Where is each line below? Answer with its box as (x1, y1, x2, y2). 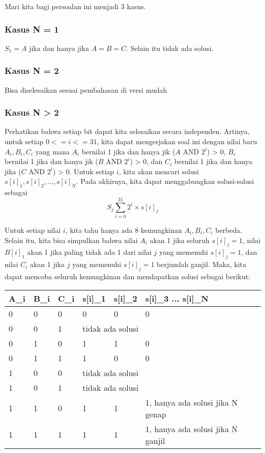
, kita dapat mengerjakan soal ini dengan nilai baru (97, 136, 257, 147)
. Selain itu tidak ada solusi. (126, 42, 214, 53)
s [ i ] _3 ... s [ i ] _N (145, 292, 209, 304)
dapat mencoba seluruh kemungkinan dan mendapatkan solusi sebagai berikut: (5, 271, 251, 281)
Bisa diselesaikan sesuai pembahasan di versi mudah (5, 84, 167, 95)
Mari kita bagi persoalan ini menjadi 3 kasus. (5, 1, 146, 11)
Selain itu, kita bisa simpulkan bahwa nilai (5, 234, 138, 245)
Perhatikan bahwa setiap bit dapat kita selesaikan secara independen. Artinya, (5, 126, 250, 137)
